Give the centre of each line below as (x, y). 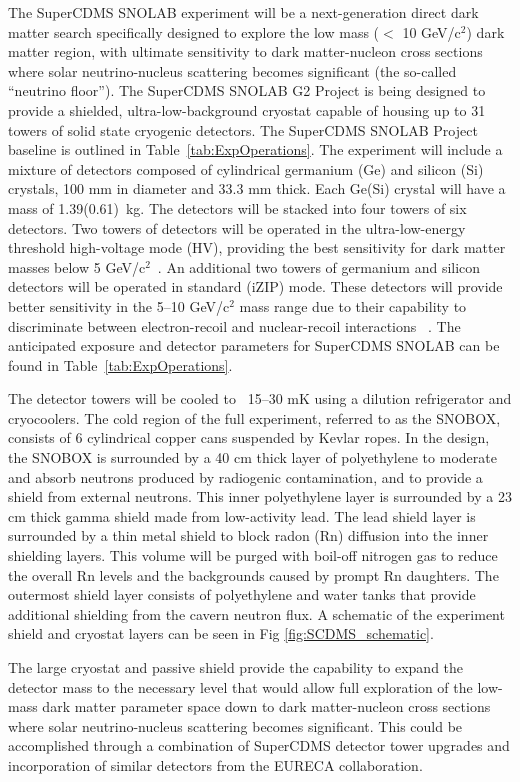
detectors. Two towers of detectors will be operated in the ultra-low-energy (237, 227)
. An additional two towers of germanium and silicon (319, 266)
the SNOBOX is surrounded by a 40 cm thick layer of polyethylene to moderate (252, 457)
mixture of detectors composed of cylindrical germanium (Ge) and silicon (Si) (246, 168)
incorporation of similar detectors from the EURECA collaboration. (215, 764)
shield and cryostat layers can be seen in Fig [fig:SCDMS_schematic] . (221, 633)
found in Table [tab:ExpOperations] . (120, 364)
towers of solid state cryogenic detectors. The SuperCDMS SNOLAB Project (243, 129)
